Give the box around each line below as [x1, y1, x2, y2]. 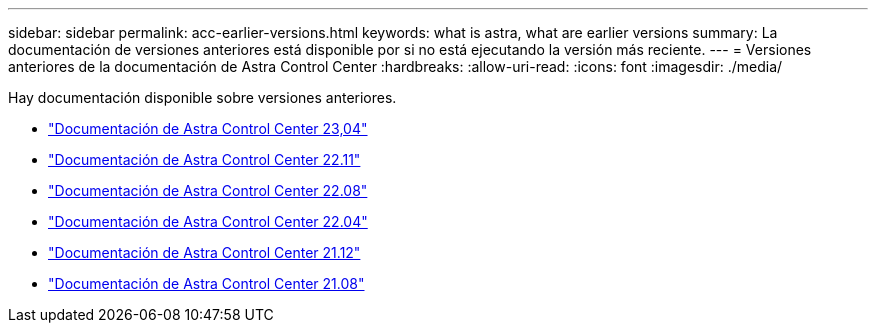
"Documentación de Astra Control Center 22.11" [48, 151, 361, 168]
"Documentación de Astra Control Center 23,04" [48, 120, 368, 137]
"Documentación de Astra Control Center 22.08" [48, 182, 368, 199]
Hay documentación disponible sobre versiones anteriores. [8, 89, 397, 106]
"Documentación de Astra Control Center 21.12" [48, 244, 361, 261]
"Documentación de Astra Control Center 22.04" [48, 213, 368, 230]
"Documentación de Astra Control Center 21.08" [48, 275, 365, 292]
